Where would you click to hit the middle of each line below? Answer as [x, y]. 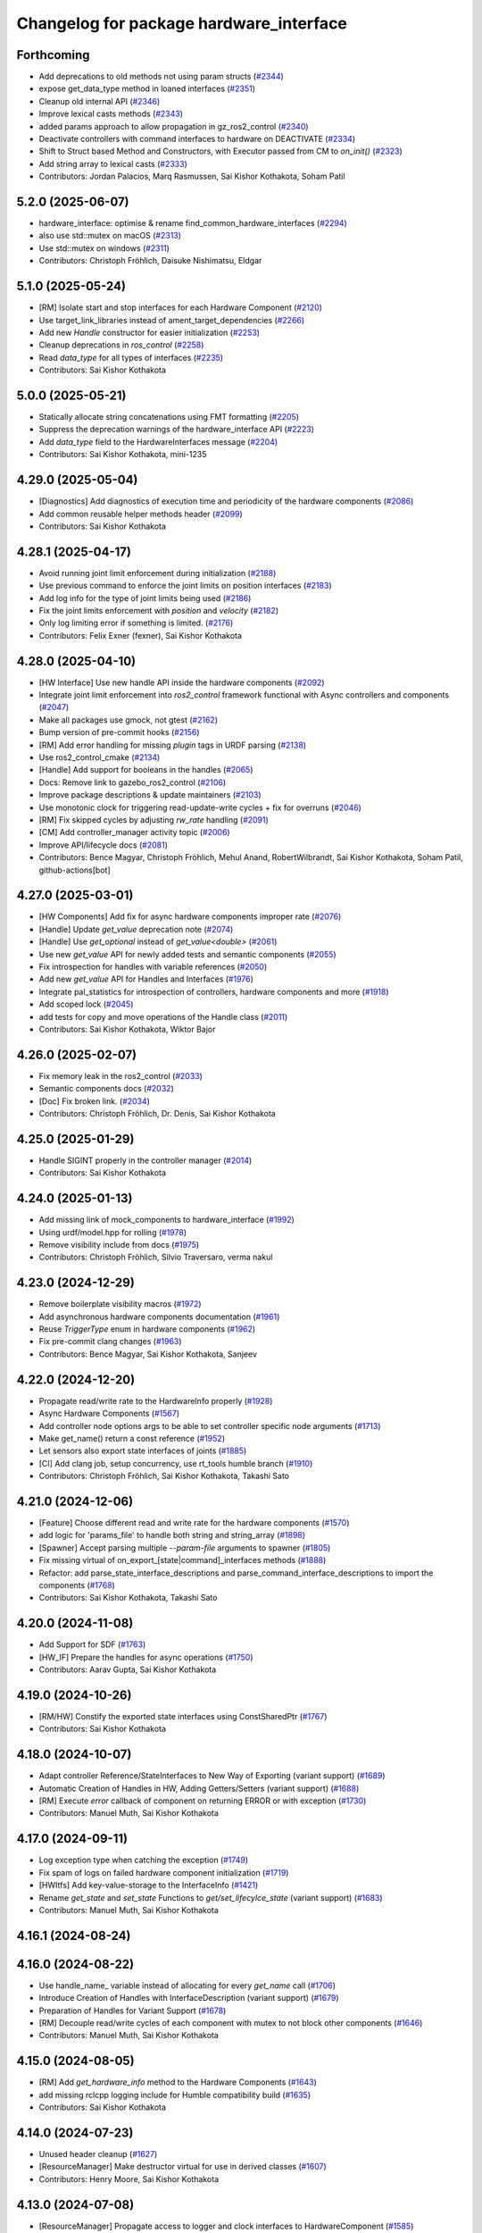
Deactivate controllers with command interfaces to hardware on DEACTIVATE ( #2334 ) [197, 139]
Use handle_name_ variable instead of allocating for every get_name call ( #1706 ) [187, 1985]
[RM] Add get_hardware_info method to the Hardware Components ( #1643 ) [178, 2082]
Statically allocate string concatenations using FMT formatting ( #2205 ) [169, 417]
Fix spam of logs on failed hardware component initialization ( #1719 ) [164, 1872]
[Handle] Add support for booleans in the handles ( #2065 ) [146, 770]
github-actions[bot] [75, 870]
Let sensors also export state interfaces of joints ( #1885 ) [143, 1451]
